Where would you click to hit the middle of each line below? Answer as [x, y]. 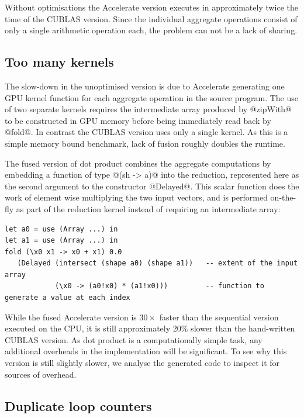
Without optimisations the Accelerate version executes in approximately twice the [152, 7]
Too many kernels [59, 62]
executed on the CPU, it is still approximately [88, 328]
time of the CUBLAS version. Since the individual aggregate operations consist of [151, 18]
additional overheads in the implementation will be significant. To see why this [146, 351]
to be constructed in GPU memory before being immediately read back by [138, 120]
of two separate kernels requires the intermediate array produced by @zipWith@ [148, 109]
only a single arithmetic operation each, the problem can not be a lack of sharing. [151, 30]
